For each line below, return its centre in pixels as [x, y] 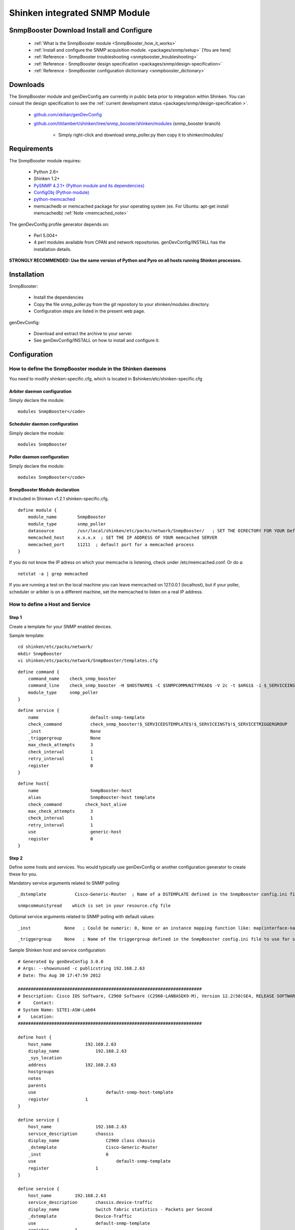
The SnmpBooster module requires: [45, 160]
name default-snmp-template [86, 717]
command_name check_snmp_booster [72, 678]
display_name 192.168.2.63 [77, 1051]
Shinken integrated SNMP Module [79, 13]
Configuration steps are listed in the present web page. [89, 311]
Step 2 [16, 858]
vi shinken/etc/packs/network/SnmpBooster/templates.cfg [88, 661]
